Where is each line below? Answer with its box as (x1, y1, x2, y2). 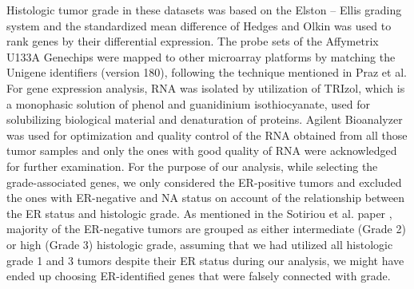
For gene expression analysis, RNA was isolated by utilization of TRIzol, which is (6, 79, 405, 96)
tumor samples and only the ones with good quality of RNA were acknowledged (6, 142, 397, 159)
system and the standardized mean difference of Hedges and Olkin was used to (6, 17, 392, 34)
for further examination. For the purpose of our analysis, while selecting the (6, 157, 378, 174)
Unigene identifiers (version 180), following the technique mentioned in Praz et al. (6, 64, 407, 81)
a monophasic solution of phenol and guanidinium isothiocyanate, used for (6, 95, 371, 112)
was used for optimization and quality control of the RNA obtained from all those (6, 126, 408, 143)
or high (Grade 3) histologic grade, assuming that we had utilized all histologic (6, 236, 393, 252)
